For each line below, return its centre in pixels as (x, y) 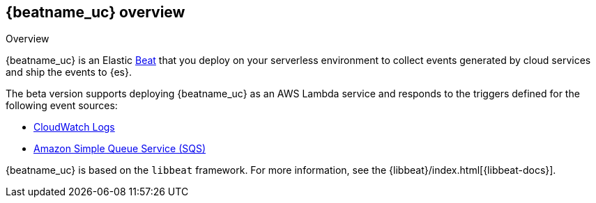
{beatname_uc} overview (95, 12)
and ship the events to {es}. (69, 72)
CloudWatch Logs (74, 127)
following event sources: (62, 106)
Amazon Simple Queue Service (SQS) (120, 149)
